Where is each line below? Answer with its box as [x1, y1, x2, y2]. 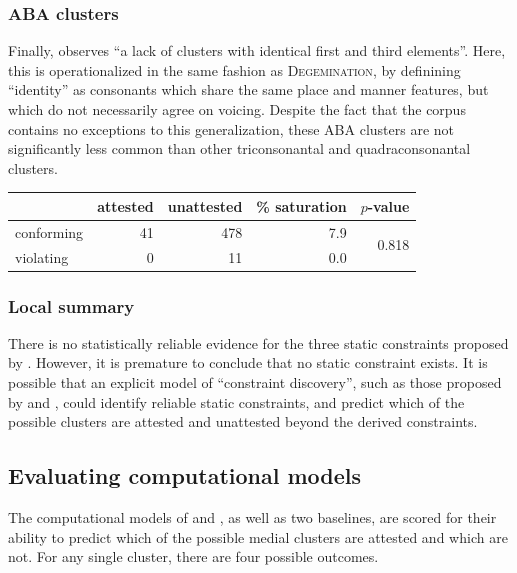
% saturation [256, 195, 347, 216]
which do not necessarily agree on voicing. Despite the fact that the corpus [8, 99, 466, 119]
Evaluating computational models [8, 460, 362, 491]
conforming [15, 221, 84, 242]
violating [15, 246, 69, 267]
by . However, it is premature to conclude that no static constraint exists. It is [8, 352, 488, 373]
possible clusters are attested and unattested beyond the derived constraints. [8, 411, 478, 432]
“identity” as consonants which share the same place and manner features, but [8, 79, 489, 100]
